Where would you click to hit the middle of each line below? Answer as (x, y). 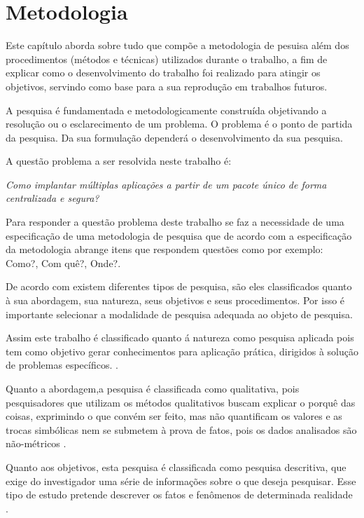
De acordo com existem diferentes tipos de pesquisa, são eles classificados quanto (179, 286)
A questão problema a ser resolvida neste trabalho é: (119, 161)
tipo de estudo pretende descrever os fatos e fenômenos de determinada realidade (179, 495)
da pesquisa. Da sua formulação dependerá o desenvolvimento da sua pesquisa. (174, 137)
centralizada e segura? (52, 198)
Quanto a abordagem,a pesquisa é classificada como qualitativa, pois (153, 388)
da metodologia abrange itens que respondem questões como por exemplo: (164, 249)
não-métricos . (36, 443)
